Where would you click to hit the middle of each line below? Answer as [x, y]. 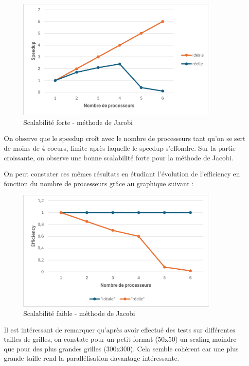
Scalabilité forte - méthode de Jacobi [78, 122]
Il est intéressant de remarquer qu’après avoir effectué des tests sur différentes [120, 329]
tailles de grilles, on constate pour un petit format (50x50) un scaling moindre [120, 339]
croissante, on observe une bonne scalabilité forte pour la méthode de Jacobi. [119, 157]
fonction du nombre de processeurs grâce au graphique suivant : [99, 183]
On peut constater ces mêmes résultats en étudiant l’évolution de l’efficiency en [122, 174]
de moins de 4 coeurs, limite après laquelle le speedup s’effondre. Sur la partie [120, 148]
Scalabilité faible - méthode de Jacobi [79, 313]
